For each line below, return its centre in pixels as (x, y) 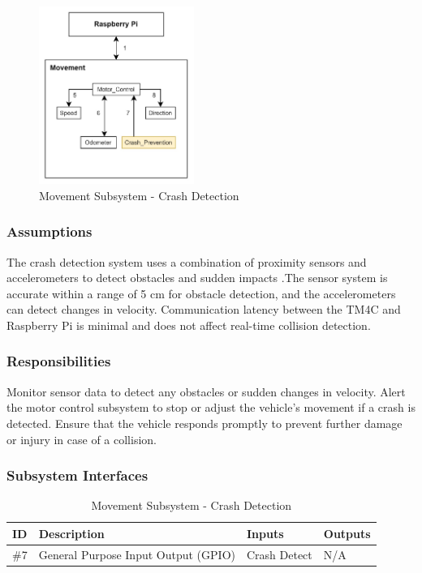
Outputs (347, 533)
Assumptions (50, 231)
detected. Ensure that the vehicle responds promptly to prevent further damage (205, 423)
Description (71, 533)
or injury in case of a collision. (82, 439)
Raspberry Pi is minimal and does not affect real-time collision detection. (189, 325)
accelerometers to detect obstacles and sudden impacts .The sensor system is (197, 278)
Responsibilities (59, 361)
